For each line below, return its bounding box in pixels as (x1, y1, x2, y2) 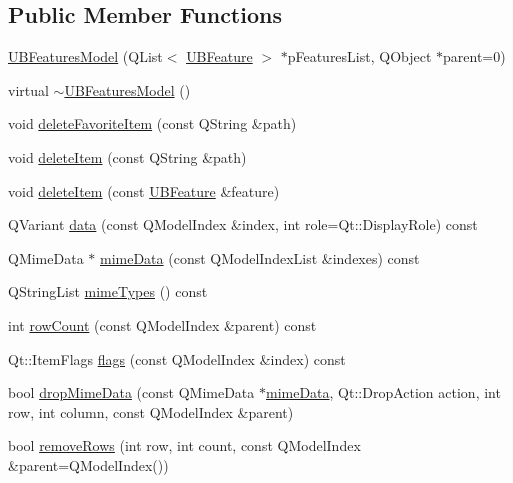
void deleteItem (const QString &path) (8, 146, 247, 167)
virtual (8, 79, 49, 100)
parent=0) (443, 46, 506, 67)
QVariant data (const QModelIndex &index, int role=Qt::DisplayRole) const (8, 214, 478, 235)
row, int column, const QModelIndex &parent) (8, 401, 294, 422)
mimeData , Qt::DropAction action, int (265, 382, 501, 403)
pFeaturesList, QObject (287, 46, 432, 67)
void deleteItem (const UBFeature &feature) (8, 180, 280, 201)
